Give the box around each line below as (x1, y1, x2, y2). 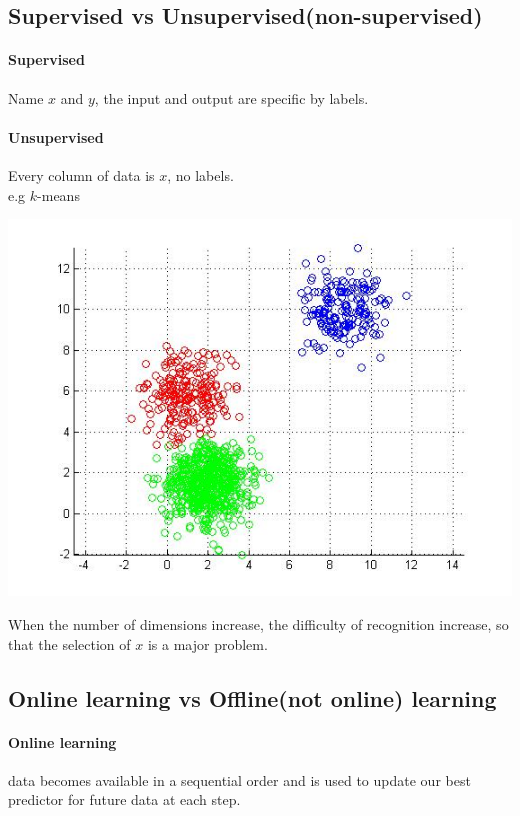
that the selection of (8, 633, 131, 654)
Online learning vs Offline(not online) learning (8, 682, 497, 713)
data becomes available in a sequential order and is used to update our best (8, 769, 471, 790)
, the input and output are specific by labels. (94, 87, 369, 108)
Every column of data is (8, 164, 155, 185)
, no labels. (167, 164, 234, 185)
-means (37, 184, 80, 205)
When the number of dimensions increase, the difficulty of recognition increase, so (8, 614, 509, 635)
